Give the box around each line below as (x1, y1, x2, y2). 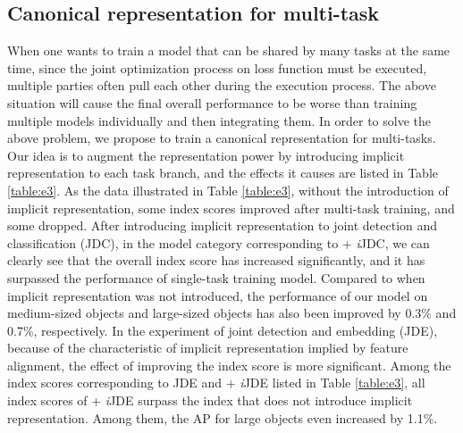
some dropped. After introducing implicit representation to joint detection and (7, 216, 438, 235)
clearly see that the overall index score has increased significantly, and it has (7, 251, 425, 270)
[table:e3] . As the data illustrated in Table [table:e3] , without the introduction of (7, 180, 449, 199)
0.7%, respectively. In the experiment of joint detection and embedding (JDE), (7, 321, 438, 339)
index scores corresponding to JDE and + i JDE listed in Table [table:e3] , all (7, 373, 425, 392)
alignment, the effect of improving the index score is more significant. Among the (7, 355, 451, 374)
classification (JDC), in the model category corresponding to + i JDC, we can (7, 233, 430, 252)
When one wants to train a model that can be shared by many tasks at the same (7, 41, 450, 60)
